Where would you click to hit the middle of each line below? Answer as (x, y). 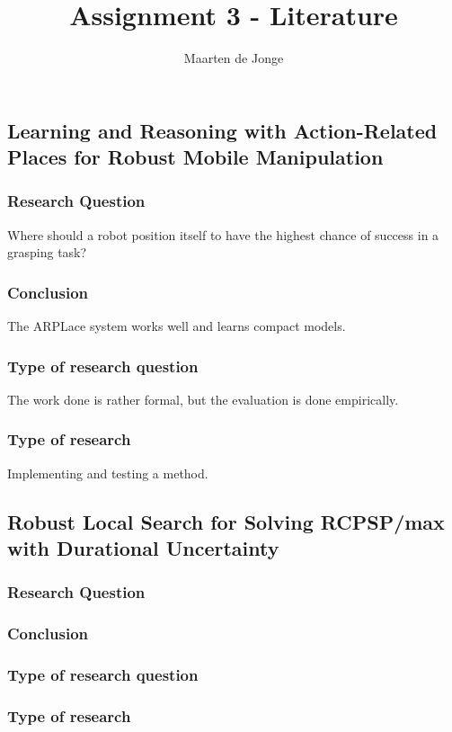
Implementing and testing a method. (108, 473)
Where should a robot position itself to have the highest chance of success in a (223, 234)
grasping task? (47, 252)
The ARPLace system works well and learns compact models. (177, 326)
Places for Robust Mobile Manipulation (195, 157)
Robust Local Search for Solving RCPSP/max (226, 521)
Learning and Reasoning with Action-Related (222, 130)
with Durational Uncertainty (143, 548)
